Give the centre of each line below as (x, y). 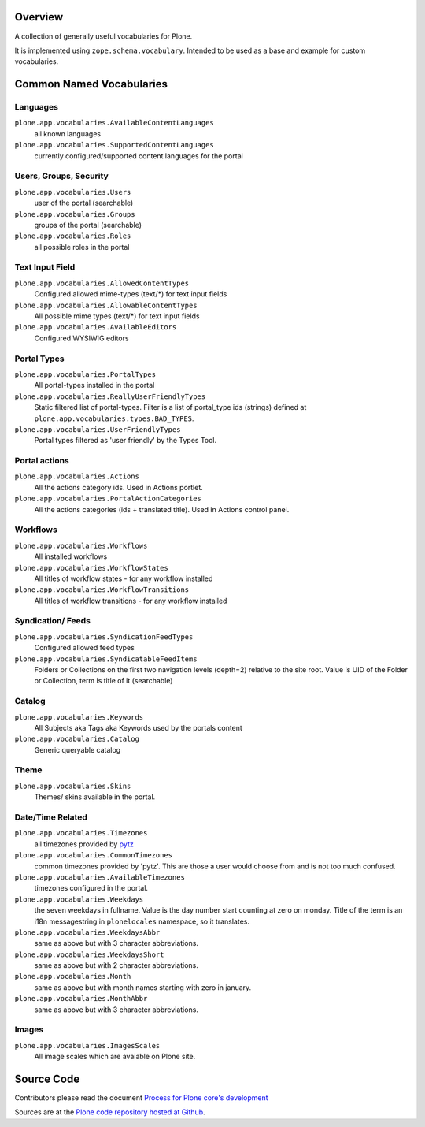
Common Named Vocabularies (91, 84)
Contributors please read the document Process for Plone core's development (141, 1098)
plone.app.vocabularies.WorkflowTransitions (102, 590)
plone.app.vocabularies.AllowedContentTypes (102, 283)
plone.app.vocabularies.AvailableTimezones (100, 877)
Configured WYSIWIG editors (81, 338)
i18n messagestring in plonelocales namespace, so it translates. (142, 921)
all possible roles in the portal (82, 247)
